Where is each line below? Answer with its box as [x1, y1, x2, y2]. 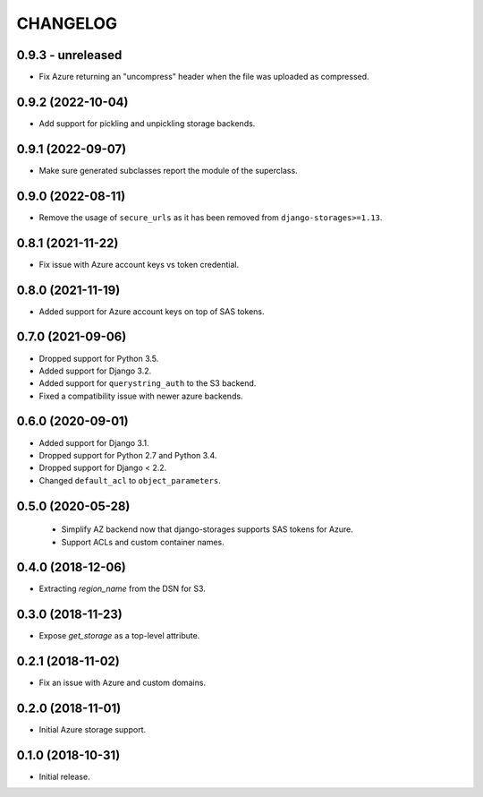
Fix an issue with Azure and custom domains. [38, 677, 206, 689]
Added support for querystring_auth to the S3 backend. [38, 378, 257, 389]
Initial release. [38, 771, 90, 783]
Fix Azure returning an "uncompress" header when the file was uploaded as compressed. [38, 72, 370, 82]
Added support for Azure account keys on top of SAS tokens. [38, 305, 265, 317]
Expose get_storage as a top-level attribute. [38, 630, 200, 641]
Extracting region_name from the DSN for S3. [38, 583, 206, 595]
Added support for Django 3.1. [38, 437, 149, 448]
